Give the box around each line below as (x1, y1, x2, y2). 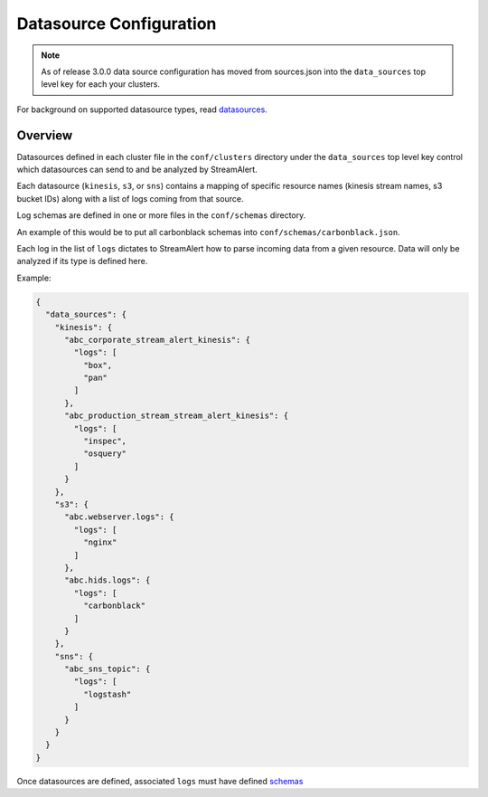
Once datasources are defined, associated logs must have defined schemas (16, 775, 304, 786)
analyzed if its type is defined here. (16, 256, 148, 267)
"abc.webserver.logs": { (64, 512, 175, 522)
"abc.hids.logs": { (64, 575, 151, 585)
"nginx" (82, 537, 117, 547)
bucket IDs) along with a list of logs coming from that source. (16, 193, 244, 204)
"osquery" (82, 449, 127, 459)
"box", (82, 360, 113, 370)
